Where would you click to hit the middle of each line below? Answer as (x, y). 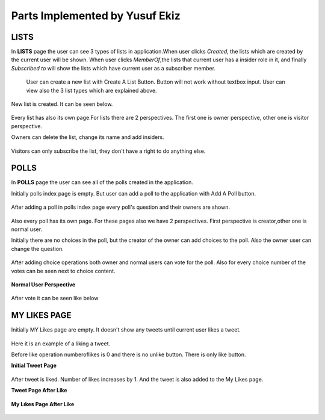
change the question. (38, 249)
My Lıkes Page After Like (43, 404)
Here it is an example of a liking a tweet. (61, 344)
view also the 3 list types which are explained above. (91, 90)
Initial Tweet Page (34, 366)
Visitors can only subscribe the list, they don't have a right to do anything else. (108, 151)
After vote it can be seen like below (55, 298)
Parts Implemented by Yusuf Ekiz (96, 16)
